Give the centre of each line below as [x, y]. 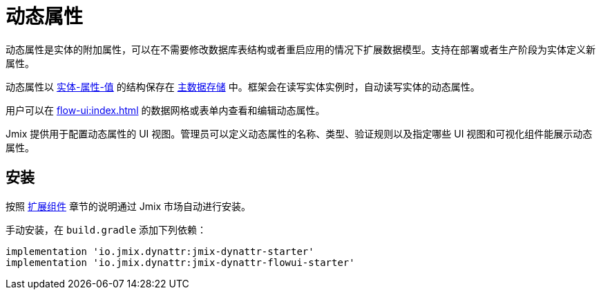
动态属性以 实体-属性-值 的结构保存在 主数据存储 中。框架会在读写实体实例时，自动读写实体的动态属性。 [243, 86]
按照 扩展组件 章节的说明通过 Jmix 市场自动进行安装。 [128, 206]
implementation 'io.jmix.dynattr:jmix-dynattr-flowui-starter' [180, 262]
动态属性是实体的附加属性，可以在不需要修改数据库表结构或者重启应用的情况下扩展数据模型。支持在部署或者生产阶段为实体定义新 [300, 49]
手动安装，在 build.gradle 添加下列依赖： [106, 229]
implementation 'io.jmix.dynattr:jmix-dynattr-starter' [160, 251]
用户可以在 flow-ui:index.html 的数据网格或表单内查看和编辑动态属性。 [165, 110]
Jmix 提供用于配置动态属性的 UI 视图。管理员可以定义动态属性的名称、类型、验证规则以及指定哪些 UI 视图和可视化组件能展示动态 [299, 133]
